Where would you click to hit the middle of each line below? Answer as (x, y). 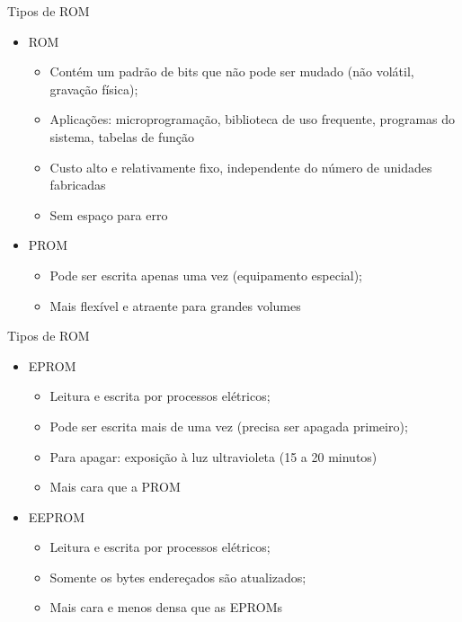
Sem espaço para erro (109, 214)
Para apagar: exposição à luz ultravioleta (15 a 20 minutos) (213, 456)
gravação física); (94, 89)
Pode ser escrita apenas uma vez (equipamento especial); (206, 275)
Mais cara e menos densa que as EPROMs (166, 607)
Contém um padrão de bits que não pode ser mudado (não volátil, (232, 71)
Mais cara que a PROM (115, 487)
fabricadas (78, 185)
